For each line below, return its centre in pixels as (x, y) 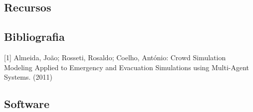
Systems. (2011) (28, 77)
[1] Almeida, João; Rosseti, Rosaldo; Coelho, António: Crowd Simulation (115, 57)
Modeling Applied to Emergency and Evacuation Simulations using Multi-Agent (127, 67)
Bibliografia (34, 37)
